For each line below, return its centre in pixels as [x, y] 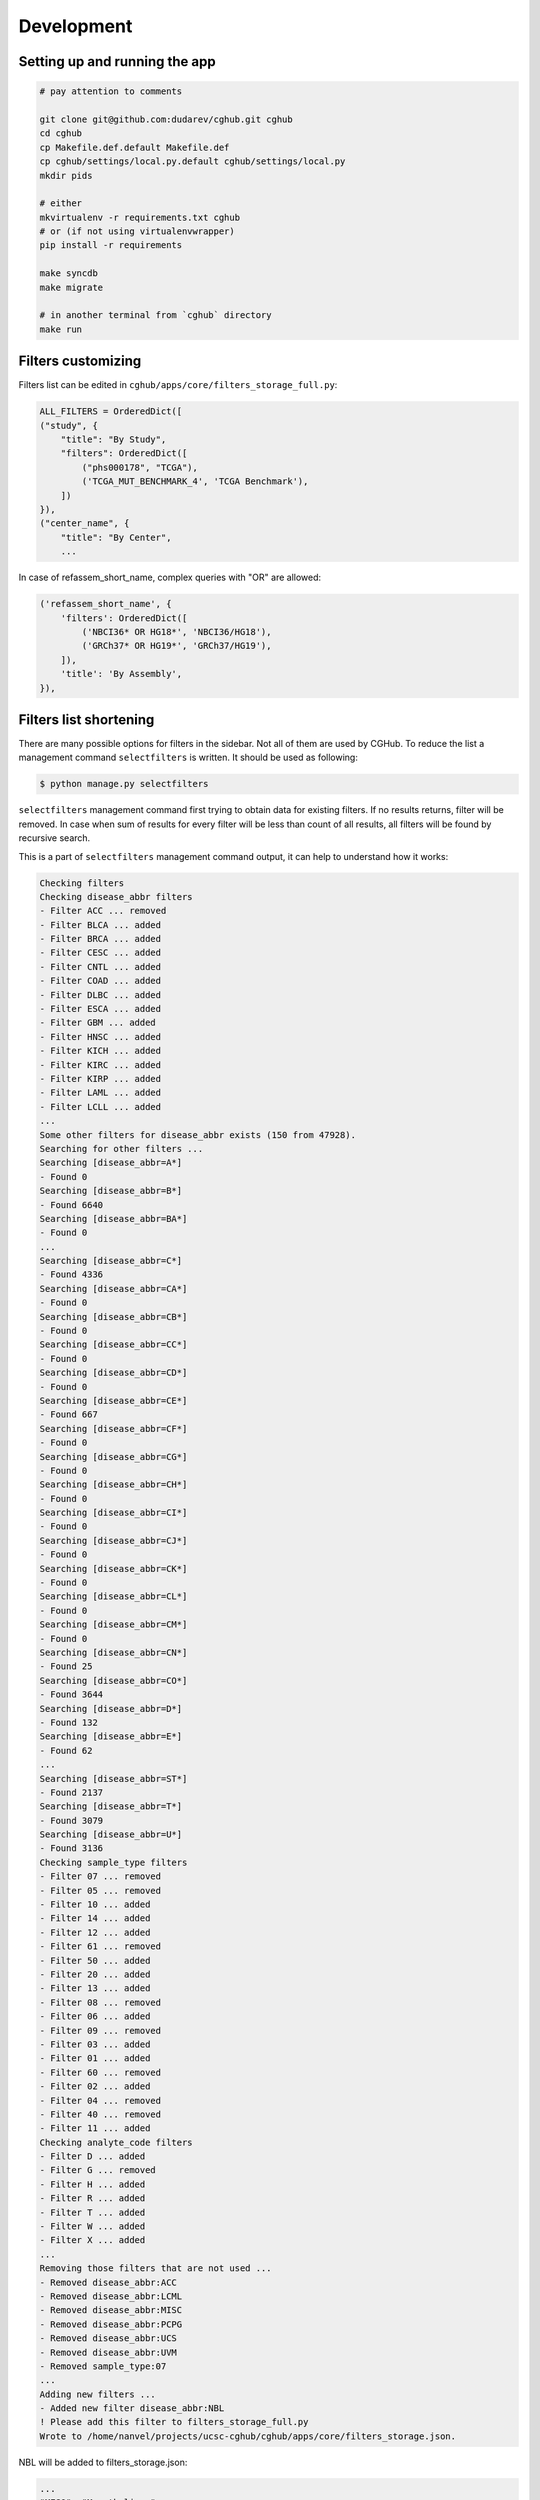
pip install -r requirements [111, 245]
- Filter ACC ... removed [103, 911]
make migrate [71, 287]
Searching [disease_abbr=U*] [111, 1834]
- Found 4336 [71, 1274]
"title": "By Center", [116, 537]
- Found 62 [66, 1750]
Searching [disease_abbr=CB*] [113, 1316]
